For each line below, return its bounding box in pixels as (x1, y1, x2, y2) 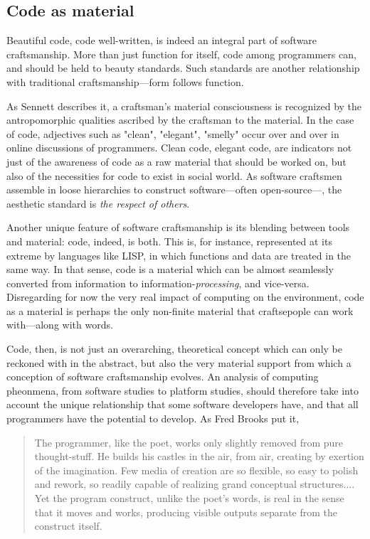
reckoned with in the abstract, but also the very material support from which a (6, 355, 351, 370)
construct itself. (34, 518, 102, 533)
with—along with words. (6, 317, 113, 332)
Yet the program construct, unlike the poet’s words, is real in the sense (34, 491, 344, 506)
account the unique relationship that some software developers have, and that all (6, 397, 359, 412)
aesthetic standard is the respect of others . (6, 196, 190, 210)
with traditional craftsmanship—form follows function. (6, 74, 244, 89)
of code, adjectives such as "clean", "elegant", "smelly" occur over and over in (6, 126, 339, 141)
